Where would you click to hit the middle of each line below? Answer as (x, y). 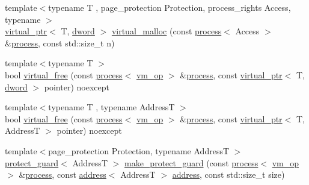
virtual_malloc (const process (167, 31)
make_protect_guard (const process (191, 162)
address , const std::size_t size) (228, 174)
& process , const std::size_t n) (60, 42)
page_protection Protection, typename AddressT (139, 150)
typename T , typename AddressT (112, 107)
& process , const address (63, 174)
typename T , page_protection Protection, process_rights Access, (170, 7)
